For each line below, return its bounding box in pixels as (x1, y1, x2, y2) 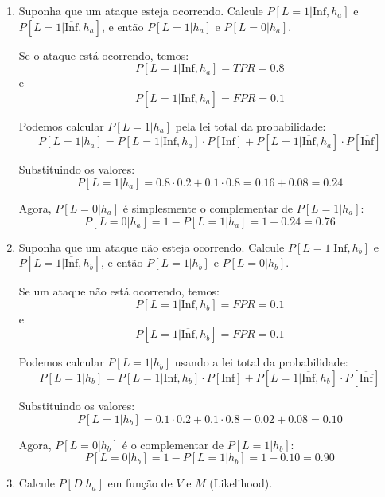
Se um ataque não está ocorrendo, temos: (18, 283, 220, 299)
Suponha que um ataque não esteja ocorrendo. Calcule (18, 238, 285, 255)
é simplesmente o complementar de (122, 199, 294, 216)
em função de (107, 475, 173, 491)
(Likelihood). (209, 475, 273, 491)
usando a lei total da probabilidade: (174, 354, 348, 370)
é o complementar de (122, 436, 224, 452)
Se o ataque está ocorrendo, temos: (18, 46, 189, 63)
